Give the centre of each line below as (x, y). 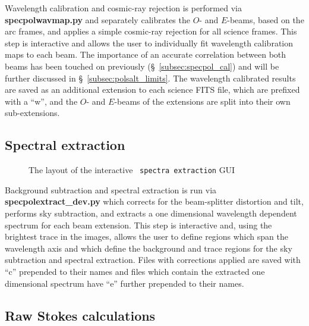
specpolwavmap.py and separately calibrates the (97, 19)
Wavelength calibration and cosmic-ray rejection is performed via (123, 8)
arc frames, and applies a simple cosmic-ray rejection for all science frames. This (151, 31)
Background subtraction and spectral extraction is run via (111, 189)
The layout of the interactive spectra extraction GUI (132, 170)
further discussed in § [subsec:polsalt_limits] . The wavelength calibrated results (150, 78)
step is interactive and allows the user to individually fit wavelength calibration (149, 43)
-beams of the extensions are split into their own (202, 101)
